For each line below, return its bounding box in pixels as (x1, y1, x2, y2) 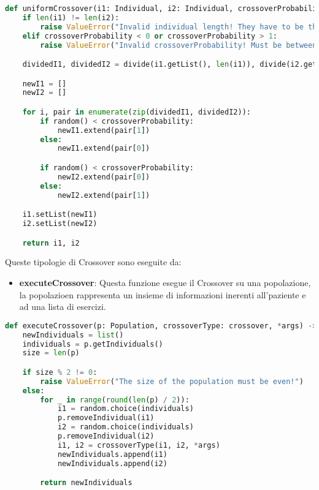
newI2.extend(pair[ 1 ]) (57, 190, 150, 200)
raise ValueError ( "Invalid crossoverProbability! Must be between (40, 40, 317, 50)
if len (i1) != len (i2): (22, 13, 120, 22)
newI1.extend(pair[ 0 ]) (57, 144, 150, 153)
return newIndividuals (40, 478, 133, 488)
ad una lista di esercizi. (19, 300, 106, 313)
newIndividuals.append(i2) (57, 459, 167, 468)
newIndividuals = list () (22, 330, 124, 339)
